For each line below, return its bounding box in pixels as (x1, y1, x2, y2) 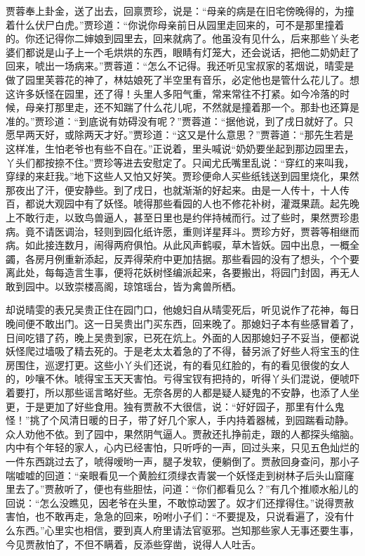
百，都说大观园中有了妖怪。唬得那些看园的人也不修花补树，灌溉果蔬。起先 (6, 196, 350, 211)
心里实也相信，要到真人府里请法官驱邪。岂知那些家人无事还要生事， (44, 522, 359, 537)
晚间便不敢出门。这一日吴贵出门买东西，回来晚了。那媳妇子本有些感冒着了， (6, 316, 359, 331)
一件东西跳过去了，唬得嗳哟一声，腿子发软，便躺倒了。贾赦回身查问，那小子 (6, 454, 359, 468)
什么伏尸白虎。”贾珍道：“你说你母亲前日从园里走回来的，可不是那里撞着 (15, 17, 345, 32)
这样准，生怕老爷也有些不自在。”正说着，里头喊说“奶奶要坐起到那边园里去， (6, 141, 354, 155)
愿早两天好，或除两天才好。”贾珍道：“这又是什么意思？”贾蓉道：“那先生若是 (6, 127, 354, 142)
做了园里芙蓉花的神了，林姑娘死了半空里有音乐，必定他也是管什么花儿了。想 (6, 72, 359, 86)
